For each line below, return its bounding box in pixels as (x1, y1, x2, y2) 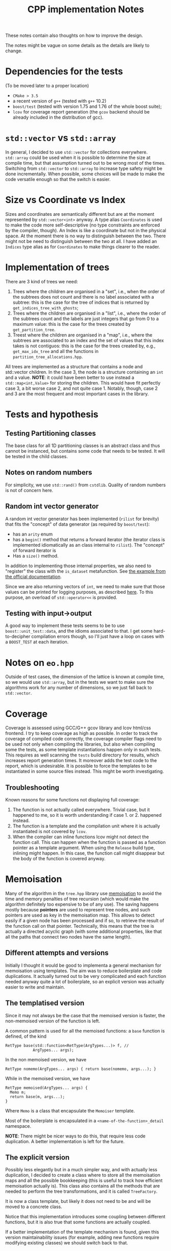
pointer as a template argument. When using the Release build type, (12, 845, 155, 851)
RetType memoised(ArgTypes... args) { (5, 1085, 88, 1090)
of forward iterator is (12, 547, 56, 553)
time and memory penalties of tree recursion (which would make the (5, 896, 149, 902)
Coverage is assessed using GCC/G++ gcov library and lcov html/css (5, 725, 152, 731)
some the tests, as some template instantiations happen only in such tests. (5, 747, 162, 753)
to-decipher (5, 633, 31, 640)
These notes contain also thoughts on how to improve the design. (5, 32, 143, 39)
